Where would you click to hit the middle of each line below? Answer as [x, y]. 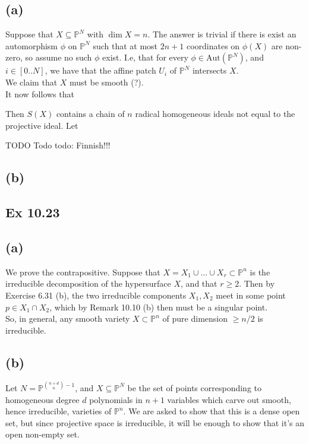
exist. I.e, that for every [145, 57]
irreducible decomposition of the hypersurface [88, 283]
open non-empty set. [42, 434]
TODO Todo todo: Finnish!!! [58, 145]
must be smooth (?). [107, 82]
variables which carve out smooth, [229, 399]
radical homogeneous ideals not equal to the [215, 114]
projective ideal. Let [42, 125]
